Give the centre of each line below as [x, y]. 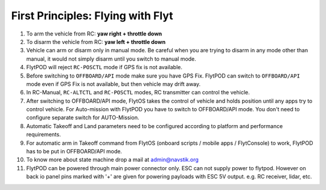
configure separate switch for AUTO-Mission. [83, 118]
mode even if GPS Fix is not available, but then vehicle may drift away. [113, 84]
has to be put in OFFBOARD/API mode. [74, 152]
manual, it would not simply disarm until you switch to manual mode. [111, 59]
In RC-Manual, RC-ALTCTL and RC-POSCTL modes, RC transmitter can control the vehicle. [138, 93]
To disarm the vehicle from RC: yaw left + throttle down [96, 41]
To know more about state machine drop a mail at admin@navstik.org [113, 160]
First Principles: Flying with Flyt [92, 16]
